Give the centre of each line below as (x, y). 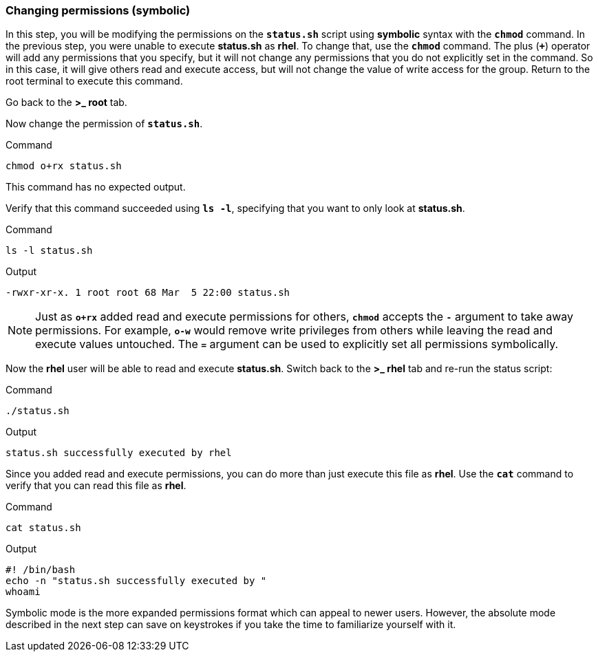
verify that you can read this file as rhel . (96, 486)
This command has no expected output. (96, 187)
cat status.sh (43, 528)
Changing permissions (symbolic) (98, 10)
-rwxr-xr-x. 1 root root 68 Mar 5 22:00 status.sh (148, 293)
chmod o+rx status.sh (64, 166)
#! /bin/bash (41, 570)
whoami (23, 592)
